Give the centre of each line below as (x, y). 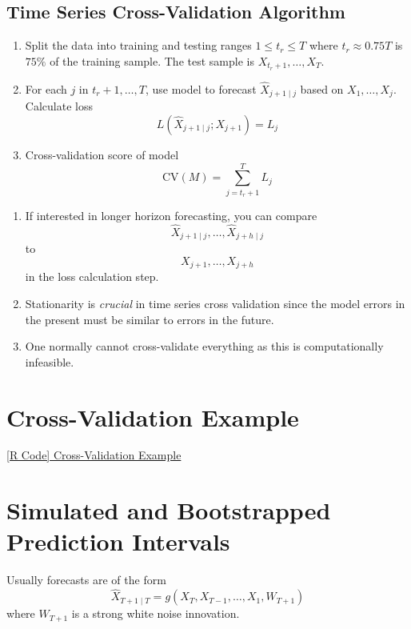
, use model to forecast (201, 88)
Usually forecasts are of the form (86, 580)
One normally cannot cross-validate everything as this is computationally (204, 346)
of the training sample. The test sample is (152, 60)
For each (46, 88)
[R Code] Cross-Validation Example (94, 455)
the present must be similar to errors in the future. (150, 319)
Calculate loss (59, 106)
